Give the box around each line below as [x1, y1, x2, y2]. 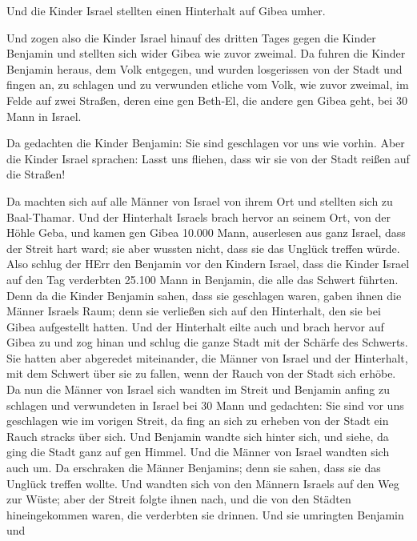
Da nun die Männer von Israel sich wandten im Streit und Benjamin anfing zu [6, 381, 391, 398]
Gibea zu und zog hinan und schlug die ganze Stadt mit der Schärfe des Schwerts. [6, 334, 408, 351]
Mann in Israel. [6, 107, 82, 124]
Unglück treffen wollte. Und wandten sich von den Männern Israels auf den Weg [6, 475, 399, 491]
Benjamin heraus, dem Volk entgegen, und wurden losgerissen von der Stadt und [6, 60, 403, 77]
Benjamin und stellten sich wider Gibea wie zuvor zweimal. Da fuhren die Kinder [6, 45, 406, 62]
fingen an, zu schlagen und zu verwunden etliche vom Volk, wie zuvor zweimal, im [6, 76, 409, 93]
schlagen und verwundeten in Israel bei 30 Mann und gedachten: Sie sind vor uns [6, 396, 404, 413]
